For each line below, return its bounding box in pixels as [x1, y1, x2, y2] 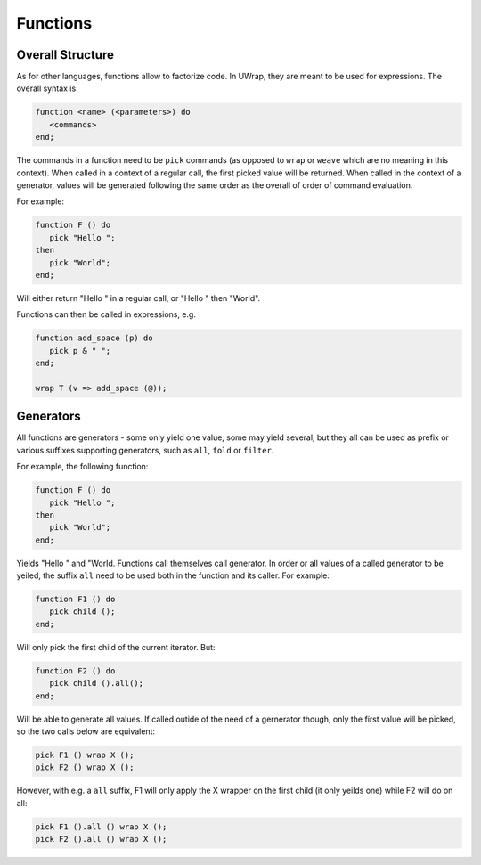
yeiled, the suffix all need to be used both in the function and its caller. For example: [16, 570, 330, 581]
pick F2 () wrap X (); [35, 763, 135, 772]
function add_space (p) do [35, 333, 153, 343]
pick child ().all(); [49, 678, 144, 689]
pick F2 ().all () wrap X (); [35, 834, 167, 845]
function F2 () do [35, 665, 116, 676]
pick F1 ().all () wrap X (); [35, 821, 167, 832]
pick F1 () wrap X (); [35, 749, 135, 760]
